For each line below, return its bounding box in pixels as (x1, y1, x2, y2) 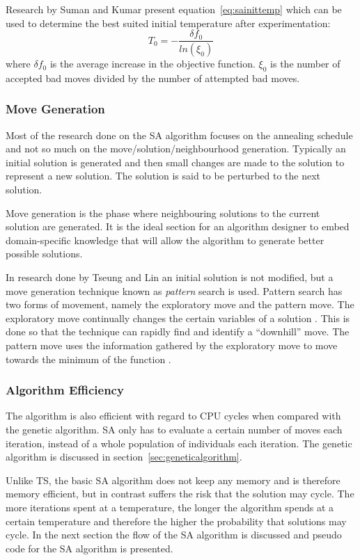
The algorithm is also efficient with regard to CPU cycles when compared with (6, 408, 341, 423)
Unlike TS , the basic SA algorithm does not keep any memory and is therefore (6, 472, 341, 487)
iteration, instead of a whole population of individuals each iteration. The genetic (6, 435, 352, 450)
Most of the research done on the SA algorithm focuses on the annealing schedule (6, 127, 353, 142)
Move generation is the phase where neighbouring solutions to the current (6, 205, 320, 220)
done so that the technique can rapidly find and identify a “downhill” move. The (6, 324, 350, 339)
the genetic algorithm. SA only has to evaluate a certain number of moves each (6, 422, 343, 437)
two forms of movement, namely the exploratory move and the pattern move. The (6, 297, 354, 312)
